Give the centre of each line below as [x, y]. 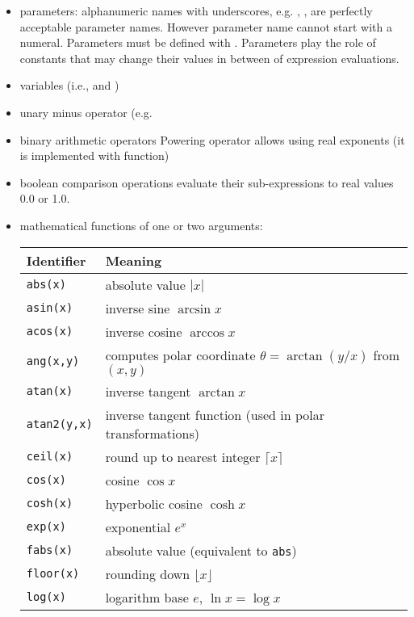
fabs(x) [50, 550]
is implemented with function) [94, 155]
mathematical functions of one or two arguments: [141, 225]
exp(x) [46, 527]
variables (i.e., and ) [69, 85]
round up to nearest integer [183, 456]
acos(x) [50, 332]
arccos [207, 332]
